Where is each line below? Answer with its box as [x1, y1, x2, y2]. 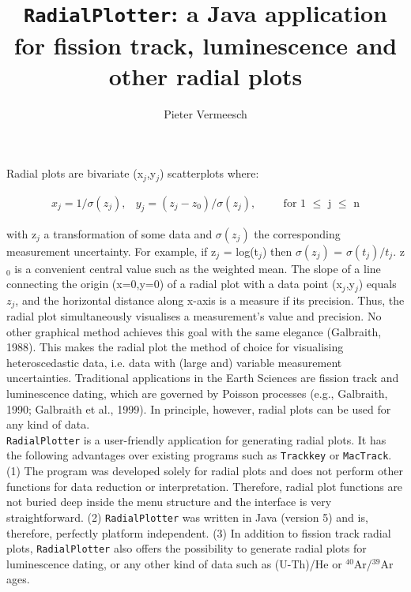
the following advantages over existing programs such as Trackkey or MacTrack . [6, 447, 392, 463]
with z [6, 225, 37, 242]
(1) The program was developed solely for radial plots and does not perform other [6, 463, 403, 479]
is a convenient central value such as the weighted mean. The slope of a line [14, 260, 381, 276]
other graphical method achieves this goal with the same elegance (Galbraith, [6, 323, 382, 339]
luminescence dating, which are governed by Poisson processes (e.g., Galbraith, [6, 384, 388, 401]
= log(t [223, 242, 259, 259]
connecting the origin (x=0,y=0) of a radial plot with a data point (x [6, 275, 342, 292]
